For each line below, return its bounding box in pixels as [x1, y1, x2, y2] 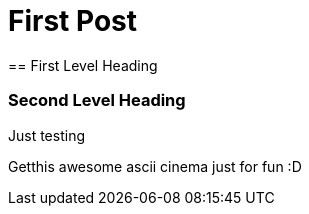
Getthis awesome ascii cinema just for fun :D [8, 157, 302, 175]
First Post [8, 4, 138, 38]
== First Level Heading [8, 56, 158, 74]
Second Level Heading [8, 90, 186, 111]
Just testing [8, 126, 85, 144]
